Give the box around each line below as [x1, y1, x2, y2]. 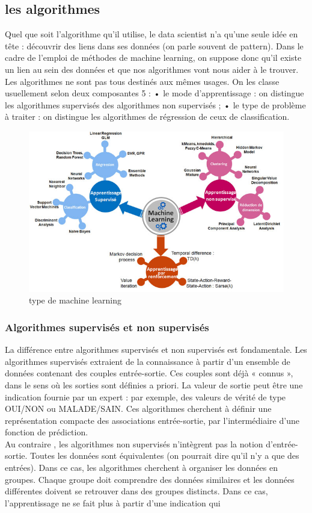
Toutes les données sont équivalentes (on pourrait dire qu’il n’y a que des [30, 449, 299, 462]
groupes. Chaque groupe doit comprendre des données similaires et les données [5, 473, 295, 485]
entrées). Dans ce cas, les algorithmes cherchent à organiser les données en [5, 461, 278, 474]
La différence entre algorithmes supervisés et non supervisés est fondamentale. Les [5, 343, 307, 356]
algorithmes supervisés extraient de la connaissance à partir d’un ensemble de [5, 355, 290, 367]
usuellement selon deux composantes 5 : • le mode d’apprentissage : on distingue [5, 87, 304, 99]
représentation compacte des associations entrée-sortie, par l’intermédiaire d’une [5, 414, 299, 426]
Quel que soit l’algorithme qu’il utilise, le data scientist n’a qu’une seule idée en [5, 28, 298, 40]
